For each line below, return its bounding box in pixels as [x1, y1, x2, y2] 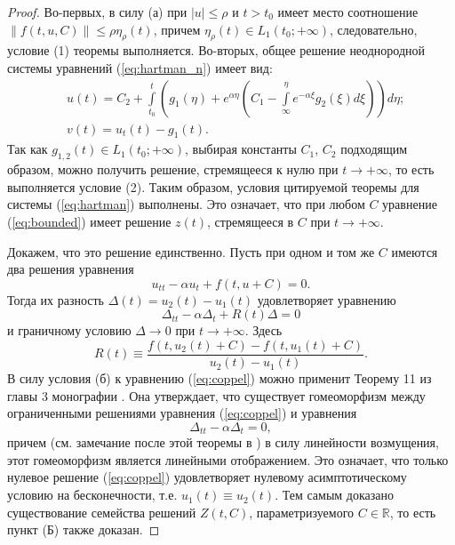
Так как [7, 140, 48, 158]
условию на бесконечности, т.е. [7, 485, 178, 504]
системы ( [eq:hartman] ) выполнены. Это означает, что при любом [7, 195, 365, 213]
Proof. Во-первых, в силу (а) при [7, 3, 188, 20]
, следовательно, [330, 20, 418, 38]
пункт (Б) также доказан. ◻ [7, 520, 160, 539]
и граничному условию [7, 321, 132, 340]
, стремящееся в [207, 212, 294, 231]
